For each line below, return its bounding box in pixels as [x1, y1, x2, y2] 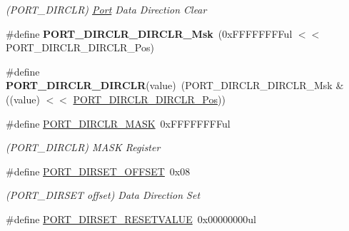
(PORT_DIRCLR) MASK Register [6, 140, 161, 155]
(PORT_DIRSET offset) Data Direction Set [6, 188, 201, 202]
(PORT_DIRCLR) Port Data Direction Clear [6, 2, 207, 16]
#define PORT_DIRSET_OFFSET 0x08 [6, 163, 191, 178]
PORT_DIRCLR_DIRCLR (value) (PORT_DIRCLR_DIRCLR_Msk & [6, 78, 344, 93]
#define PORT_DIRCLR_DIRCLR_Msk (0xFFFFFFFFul [6, 26, 293, 41]
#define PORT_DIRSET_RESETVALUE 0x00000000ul [6, 211, 256, 226]
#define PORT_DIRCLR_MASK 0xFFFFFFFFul [6, 115, 231, 130]
